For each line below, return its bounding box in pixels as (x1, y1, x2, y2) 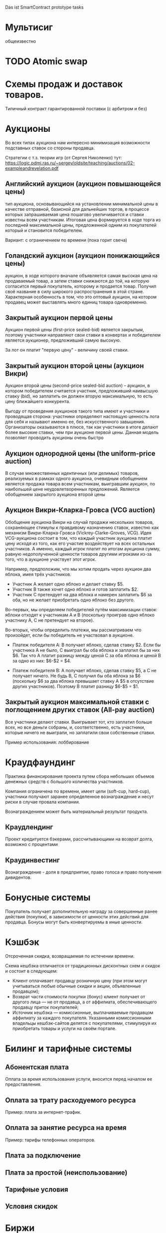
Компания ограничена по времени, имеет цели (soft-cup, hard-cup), (5, 788, 151, 794)
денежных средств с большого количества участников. (5, 779, 124, 785)
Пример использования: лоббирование (5, 739, 89, 745)
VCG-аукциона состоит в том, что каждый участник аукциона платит (5, 535, 153, 541)
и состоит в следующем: (5, 968, 58, 974)
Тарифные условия (5, 1185, 69, 1194)
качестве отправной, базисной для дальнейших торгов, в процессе (5, 206, 150, 212)
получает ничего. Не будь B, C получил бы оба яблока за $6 (12, 673, 141, 679)
